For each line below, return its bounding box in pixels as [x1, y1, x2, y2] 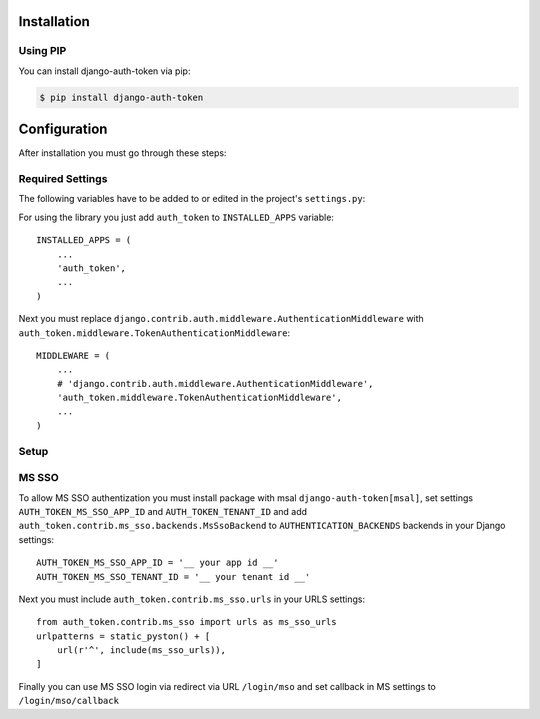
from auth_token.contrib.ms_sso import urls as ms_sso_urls [36, 616, 337, 628]
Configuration [18, 121, 108, 138]
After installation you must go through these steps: [18, 147, 227, 159]
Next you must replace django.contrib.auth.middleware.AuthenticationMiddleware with [18, 313, 424, 325]
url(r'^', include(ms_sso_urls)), [56, 645, 227, 656]
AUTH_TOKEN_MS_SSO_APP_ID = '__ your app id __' [36, 557, 279, 569]
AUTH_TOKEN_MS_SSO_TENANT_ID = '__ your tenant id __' [36, 571, 311, 582]
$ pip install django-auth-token [39, 91, 204, 103]
